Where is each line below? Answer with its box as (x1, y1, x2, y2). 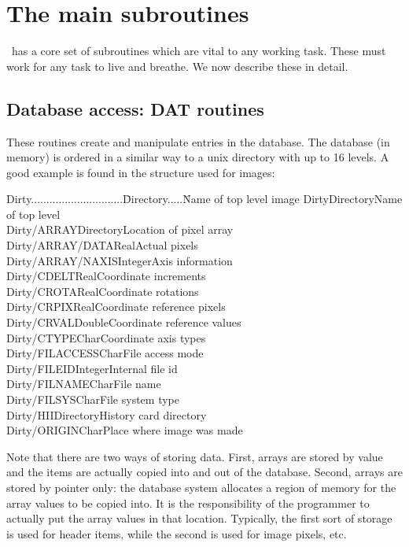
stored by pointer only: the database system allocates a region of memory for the (6, 479, 396, 495)
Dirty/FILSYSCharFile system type (6, 391, 179, 408)
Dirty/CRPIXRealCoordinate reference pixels (6, 298, 226, 315)
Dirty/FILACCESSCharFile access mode (6, 345, 204, 361)
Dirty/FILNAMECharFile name (6, 375, 161, 392)
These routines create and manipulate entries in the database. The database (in (6, 133, 390, 150)
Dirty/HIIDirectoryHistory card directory (6, 406, 207, 423)
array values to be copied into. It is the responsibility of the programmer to (6, 494, 370, 511)
